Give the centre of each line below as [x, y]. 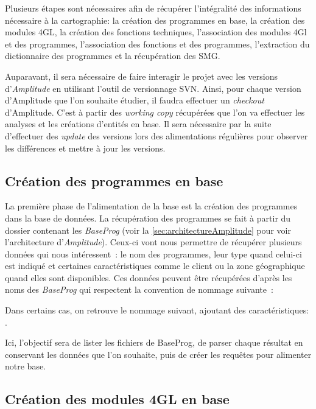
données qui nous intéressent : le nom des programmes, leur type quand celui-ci [153, 253]
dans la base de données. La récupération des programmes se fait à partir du [148, 218]
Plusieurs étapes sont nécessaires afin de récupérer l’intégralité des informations [153, 8]
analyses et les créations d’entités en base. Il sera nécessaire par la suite [138, 124]
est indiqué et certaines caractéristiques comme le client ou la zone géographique [155, 266]
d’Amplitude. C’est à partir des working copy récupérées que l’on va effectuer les [155, 112]
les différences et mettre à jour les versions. [85, 148]
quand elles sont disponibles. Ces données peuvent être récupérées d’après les [149, 277]
